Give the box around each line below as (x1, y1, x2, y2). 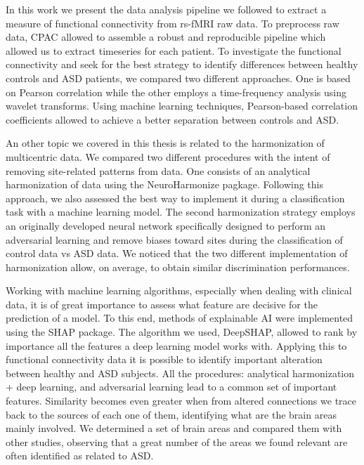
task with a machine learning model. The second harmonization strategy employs (6, 204, 356, 219)
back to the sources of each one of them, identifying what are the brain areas (6, 407, 337, 421)
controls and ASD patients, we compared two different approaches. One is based (6, 70, 351, 85)
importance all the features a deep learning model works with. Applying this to (6, 338, 347, 353)
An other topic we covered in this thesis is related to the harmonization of (6, 136, 325, 150)
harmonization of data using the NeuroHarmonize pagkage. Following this (6, 177, 324, 192)
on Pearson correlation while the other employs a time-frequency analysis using (6, 84, 346, 99)
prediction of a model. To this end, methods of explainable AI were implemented (6, 310, 353, 325)
